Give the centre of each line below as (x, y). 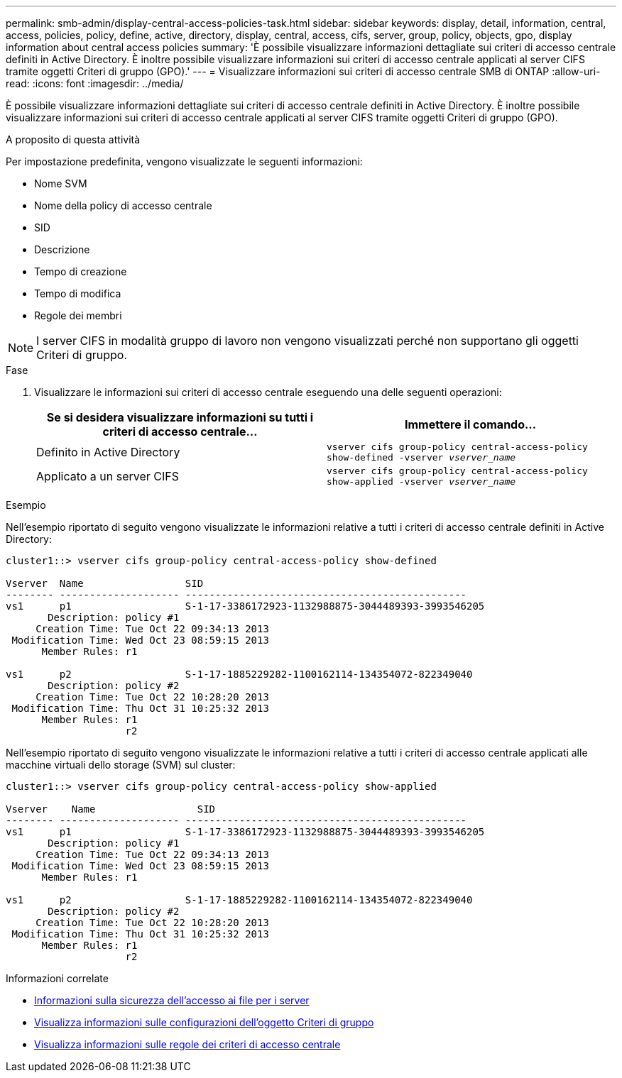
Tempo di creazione (81, 271)
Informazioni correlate (57, 978)
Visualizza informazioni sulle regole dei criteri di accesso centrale (187, 1044)
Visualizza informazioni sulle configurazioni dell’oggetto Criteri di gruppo (204, 1022)
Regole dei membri (78, 315)
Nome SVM (61, 183)
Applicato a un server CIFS (108, 476)
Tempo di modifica (78, 293)
